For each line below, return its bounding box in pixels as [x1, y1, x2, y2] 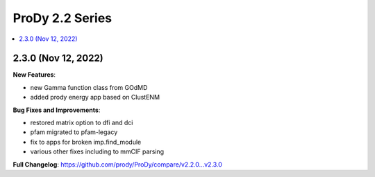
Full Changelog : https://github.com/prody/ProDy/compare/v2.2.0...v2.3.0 [12, 160, 222, 169]
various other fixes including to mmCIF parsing [30, 147, 165, 156]
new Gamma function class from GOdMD [30, 83, 148, 91]
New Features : [12, 71, 56, 79]
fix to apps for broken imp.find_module [30, 138, 142, 146]
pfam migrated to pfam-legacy [30, 128, 118, 136]
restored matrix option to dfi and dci [30, 118, 133, 127]
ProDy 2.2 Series [12, 10, 112, 26]
